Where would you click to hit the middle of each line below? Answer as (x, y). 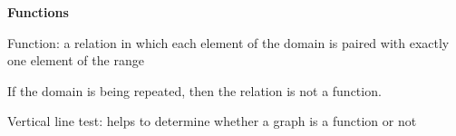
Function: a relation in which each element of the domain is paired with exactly (228, 42)
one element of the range (76, 60)
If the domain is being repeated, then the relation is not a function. (194, 90)
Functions (38, 12)
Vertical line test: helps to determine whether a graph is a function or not (212, 121)
